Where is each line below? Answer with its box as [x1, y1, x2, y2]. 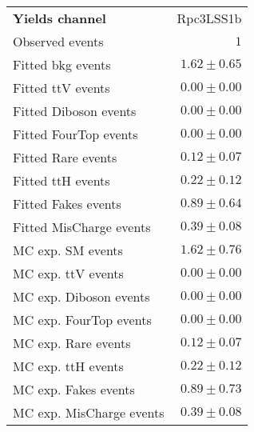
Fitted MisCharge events [13, 218, 151, 236]
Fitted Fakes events [13, 194, 121, 213]
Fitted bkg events [13, 55, 111, 74]
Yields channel [13, 9, 106, 27]
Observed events [13, 32, 104, 50]
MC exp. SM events [13, 241, 123, 259]
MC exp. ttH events [13, 357, 124, 375]
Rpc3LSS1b [177, 9, 242, 27]
